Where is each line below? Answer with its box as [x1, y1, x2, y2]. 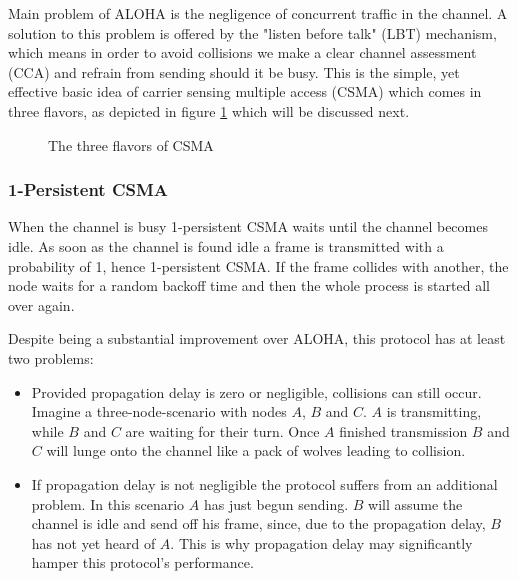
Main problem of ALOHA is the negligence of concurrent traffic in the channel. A [8, 3, 508, 23]
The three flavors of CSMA [48, 134, 214, 155]
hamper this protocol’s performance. [31, 552, 254, 573]
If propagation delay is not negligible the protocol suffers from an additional [31, 473, 498, 494]
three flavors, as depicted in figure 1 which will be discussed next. [8, 100, 410, 121]
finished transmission [339, 420, 468, 441]
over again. [8, 294, 75, 315]
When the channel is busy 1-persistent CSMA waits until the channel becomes [8, 216, 488, 237]
